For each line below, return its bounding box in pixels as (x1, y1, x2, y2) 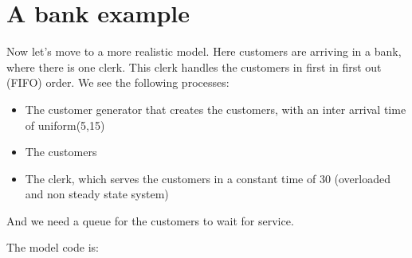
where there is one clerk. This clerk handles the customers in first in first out (6, 58, 382, 75)
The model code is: (6, 239, 99, 256)
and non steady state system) (25, 186, 169, 202)
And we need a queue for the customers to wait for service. (6, 212, 294, 229)
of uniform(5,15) (25, 116, 105, 133)
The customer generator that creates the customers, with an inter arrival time (25, 100, 406, 117)
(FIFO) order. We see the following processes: (6, 74, 230, 91)
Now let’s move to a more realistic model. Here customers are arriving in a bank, (6, 43, 402, 60)
